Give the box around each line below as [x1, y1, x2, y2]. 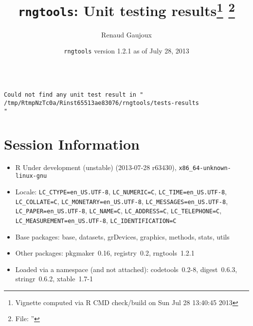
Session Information [4, 134, 140, 154]
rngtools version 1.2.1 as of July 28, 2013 [64, 46, 189, 56]
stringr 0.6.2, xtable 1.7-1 [15, 274, 93, 284]
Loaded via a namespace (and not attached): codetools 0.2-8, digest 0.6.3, [15, 264, 237, 274]
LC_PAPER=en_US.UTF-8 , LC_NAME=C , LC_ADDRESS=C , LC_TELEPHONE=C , [15, 206, 222, 216]
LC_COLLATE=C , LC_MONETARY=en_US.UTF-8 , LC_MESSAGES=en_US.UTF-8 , [15, 196, 228, 206]
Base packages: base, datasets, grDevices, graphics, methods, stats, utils [15, 231, 230, 241]
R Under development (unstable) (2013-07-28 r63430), [15, 162, 177, 172]
